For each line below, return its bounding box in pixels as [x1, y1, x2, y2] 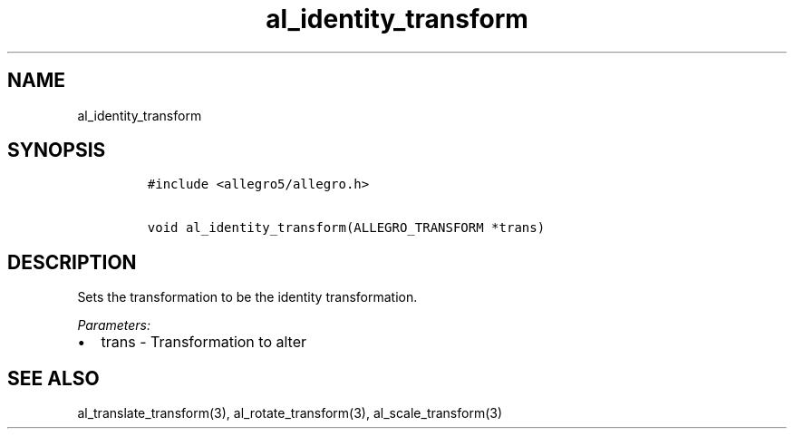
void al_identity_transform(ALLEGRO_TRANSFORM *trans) [147, 220, 546, 236]
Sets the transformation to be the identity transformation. [77, 289, 418, 305]
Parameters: [77, 317, 151, 334]
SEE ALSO [7, 366, 100, 390]
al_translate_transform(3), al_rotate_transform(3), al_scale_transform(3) [77, 405, 503, 421]
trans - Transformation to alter [101, 333, 307, 352]
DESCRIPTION [7, 250, 137, 274]
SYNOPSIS [7, 139, 106, 162]
